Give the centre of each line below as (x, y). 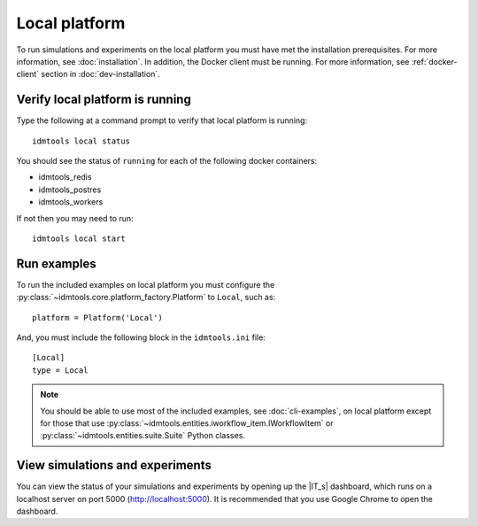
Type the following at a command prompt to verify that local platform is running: (162, 120)
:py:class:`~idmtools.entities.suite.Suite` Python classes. (143, 436)
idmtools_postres (70, 190)
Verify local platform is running (104, 100)
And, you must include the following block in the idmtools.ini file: (141, 337)
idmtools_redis (65, 177)
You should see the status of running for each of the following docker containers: (167, 161)
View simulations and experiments (114, 465)
